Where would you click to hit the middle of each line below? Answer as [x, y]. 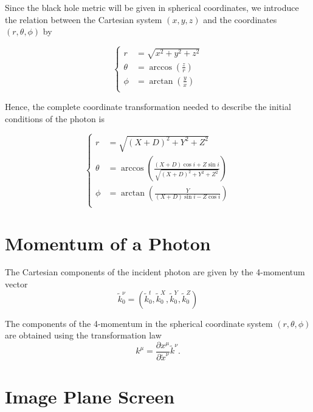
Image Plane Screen [90, 396]
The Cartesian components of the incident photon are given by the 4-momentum [155, 272]
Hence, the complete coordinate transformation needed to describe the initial [148, 106]
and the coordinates [240, 19]
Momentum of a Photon [108, 243]
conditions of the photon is [55, 118]
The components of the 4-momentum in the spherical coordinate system [139, 323]
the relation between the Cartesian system [84, 19]
